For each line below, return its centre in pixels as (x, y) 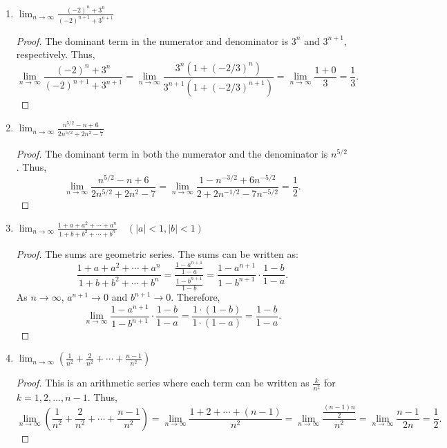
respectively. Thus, (56, 54)
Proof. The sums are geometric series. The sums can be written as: (157, 253)
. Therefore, (196, 297)
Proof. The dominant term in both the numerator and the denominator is (172, 153)
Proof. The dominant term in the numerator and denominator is (152, 40)
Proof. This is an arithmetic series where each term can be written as (163, 383)
